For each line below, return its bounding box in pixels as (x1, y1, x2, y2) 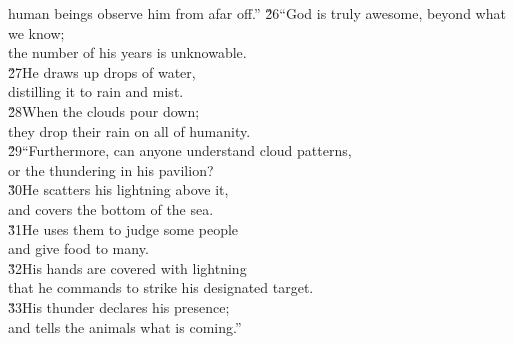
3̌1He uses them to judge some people (8, 218, 239, 239)
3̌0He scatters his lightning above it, (8, 179, 229, 200)
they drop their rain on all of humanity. (8, 120, 251, 141)
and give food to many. (8, 238, 149, 259)
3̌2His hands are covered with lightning (8, 257, 247, 278)
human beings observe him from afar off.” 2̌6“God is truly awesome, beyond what (8, 3, 506, 23)
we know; (8, 22, 65, 43)
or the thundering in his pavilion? (8, 159, 214, 180)
